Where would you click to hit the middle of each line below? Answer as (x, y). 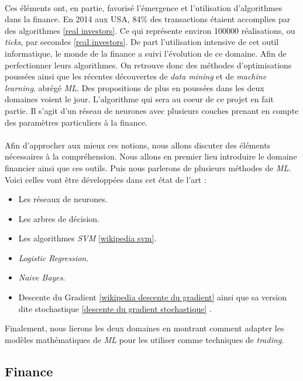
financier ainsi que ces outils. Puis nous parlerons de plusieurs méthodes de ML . (148, 167)
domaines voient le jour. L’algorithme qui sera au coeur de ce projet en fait (139, 99)
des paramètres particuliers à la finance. (76, 122)
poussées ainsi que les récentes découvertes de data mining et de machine (136, 76)
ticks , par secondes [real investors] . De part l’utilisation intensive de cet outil (142, 42)
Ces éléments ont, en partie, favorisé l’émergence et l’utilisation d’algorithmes (144, 7)
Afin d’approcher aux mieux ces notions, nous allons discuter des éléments (138, 145)
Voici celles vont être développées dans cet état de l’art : (106, 179)
